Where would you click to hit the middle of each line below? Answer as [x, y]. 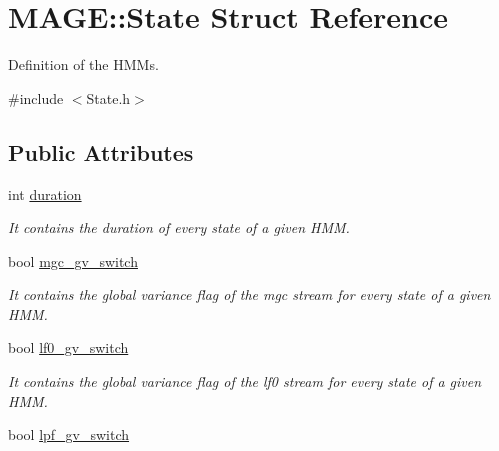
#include [36, 97]
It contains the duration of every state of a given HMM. [179, 227]
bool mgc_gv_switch [73, 260]
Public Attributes [101, 151]
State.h [108, 97]
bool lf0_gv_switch [68, 347]
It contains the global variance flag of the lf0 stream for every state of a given [245, 381]
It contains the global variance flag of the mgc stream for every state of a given [249, 294]
